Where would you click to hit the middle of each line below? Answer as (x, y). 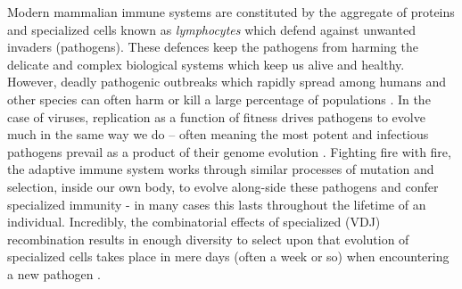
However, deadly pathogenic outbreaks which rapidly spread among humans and (227, 82)
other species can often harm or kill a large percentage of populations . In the (219, 99)
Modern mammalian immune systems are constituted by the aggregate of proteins (231, 12)
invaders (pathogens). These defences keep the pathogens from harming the (213, 47)
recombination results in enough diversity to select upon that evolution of (208, 239)
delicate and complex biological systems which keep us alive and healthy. (206, 64)
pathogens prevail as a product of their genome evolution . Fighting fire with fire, (229, 151)
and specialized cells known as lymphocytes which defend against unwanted (211, 29)
